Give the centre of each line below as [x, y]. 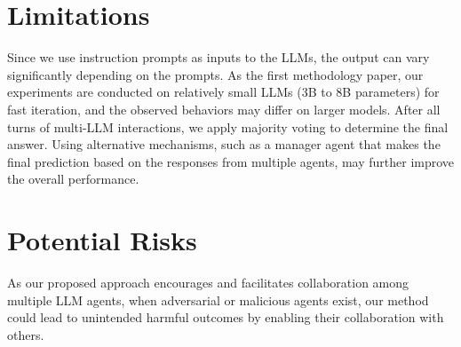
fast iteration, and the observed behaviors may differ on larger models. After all [224, 109]
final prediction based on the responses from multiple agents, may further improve [231, 161]
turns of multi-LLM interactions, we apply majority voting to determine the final [228, 126]
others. [26, 334]
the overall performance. [73, 179]
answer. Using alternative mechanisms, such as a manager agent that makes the [224, 144]
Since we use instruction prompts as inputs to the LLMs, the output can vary [219, 57]
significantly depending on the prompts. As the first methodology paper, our [215, 74]
